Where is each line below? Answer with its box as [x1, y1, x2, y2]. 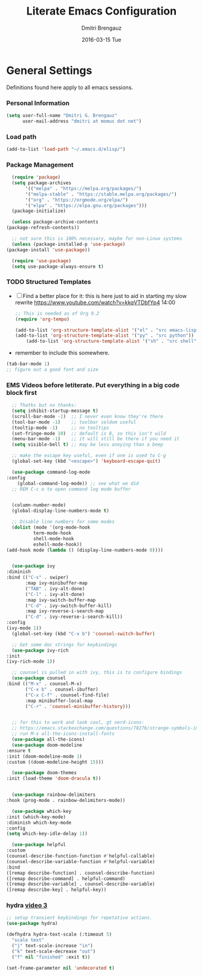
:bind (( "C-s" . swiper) [6, 574, 69, 581]
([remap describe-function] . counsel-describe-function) [6, 870, 155, 876]
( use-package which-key [11, 808, 71, 814]
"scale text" [11, 937, 45, 943]
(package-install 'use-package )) [6, 247, 91, 253]
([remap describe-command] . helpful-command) [6, 875, 126, 882]
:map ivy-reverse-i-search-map [25, 608, 104, 614]
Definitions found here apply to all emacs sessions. [6, 84, 134, 91]
